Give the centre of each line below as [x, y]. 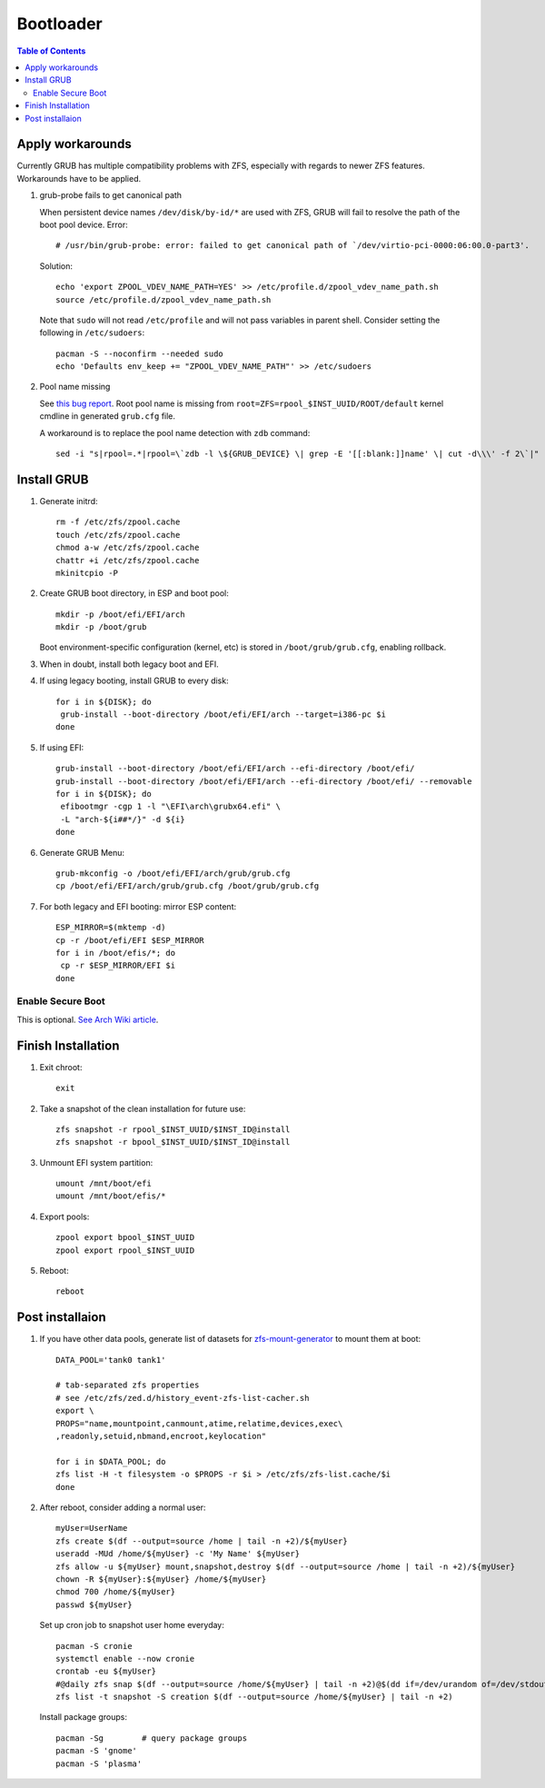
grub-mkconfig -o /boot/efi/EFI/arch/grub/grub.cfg [173, 873]
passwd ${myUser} [94, 1604]
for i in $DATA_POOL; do [111, 1461]
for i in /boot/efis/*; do [116, 953]
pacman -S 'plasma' [99, 1763]
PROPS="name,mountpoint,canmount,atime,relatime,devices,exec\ [199, 1423]
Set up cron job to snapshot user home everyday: [132, 1625]
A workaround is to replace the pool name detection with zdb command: [175, 432]
